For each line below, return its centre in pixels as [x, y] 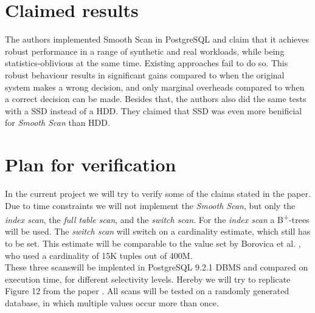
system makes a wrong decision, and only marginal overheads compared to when [155, 87]
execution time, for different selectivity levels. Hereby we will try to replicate [148, 279]
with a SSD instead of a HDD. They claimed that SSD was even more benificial [154, 110]
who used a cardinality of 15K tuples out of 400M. [99, 255]
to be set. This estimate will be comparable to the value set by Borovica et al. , [153, 243]
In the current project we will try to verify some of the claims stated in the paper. [158, 193]
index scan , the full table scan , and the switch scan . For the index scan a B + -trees [157, 218]
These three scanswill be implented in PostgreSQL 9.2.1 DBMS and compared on [157, 267]
